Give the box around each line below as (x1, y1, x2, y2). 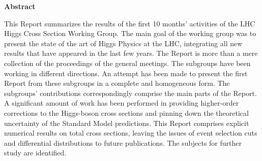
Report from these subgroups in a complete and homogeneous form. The (4, 78, 230, 88)
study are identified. (4, 147, 67, 158)
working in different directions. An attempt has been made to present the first (4, 68, 248, 78)
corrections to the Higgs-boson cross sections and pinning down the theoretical (4, 107, 249, 118)
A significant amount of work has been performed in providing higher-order (4, 98, 239, 108)
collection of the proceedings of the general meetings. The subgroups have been (4, 57, 251, 68)
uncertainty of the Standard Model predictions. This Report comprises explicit (4, 117, 249, 128)
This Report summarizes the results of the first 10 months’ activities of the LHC (4, 18, 255, 28)
